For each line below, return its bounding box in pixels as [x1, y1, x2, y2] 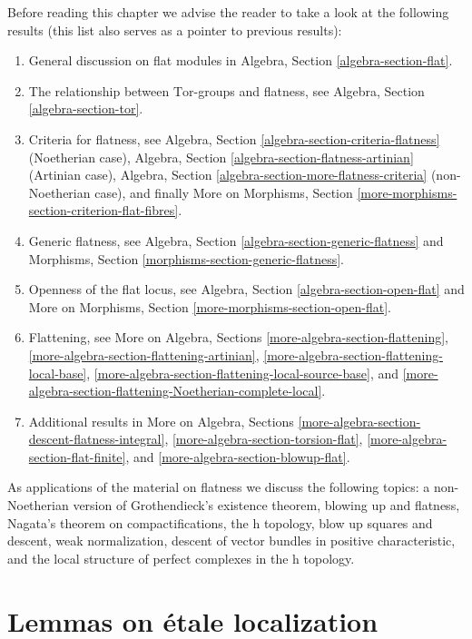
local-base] [28, 363, 87, 382]
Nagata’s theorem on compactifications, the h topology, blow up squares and [7, 513, 433, 532]
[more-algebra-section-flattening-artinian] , [28, 345, 260, 364]
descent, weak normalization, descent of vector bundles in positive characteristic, [7, 531, 456, 550]
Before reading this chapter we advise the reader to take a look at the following [7, 3, 449, 21]
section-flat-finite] [28, 447, 126, 466]
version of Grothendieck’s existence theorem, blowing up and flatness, [73, 496, 460, 515]
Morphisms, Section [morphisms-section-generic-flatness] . [28, 249, 344, 268]
